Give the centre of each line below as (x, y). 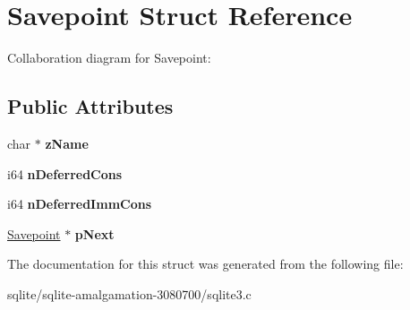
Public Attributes (90, 106)
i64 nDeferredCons (65, 173)
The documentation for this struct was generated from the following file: (205, 264)
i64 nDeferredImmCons (80, 204)
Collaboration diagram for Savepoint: (109, 58)
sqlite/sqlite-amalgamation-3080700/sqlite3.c (129, 293)
